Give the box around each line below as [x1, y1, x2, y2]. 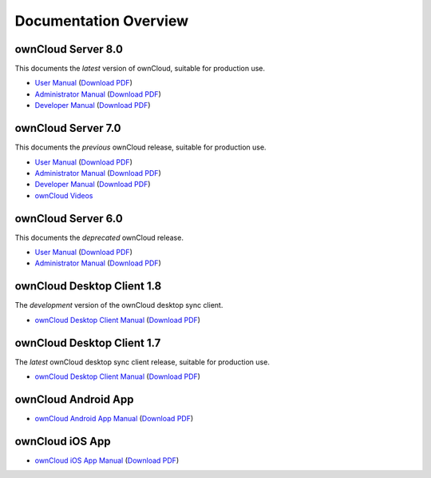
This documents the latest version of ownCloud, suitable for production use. [14, 64, 266, 74]
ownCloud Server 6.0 [14, 212, 123, 225]
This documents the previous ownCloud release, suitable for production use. [14, 142, 267, 152]
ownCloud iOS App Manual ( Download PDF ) [34, 456, 180, 465]
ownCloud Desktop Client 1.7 [14, 336, 161, 349]
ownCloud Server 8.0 [14, 42, 124, 56]
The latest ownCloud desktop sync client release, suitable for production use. [14, 357, 271, 367]
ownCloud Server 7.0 [14, 121, 121, 135]
